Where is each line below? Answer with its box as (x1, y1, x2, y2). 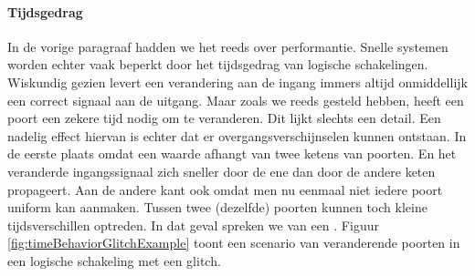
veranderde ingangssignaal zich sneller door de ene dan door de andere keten (7, 161, 436, 180)
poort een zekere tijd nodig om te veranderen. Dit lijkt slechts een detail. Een (7, 108, 441, 128)
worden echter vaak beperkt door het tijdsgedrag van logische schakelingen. (7, 55, 428, 74)
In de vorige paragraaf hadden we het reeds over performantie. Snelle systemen (7, 36, 449, 56)
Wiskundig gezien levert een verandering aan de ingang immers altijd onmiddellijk (7, 72, 468, 91)
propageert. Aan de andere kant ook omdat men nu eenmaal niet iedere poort (7, 179, 443, 199)
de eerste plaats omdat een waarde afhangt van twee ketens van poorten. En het (7, 144, 457, 163)
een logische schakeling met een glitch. (7, 250, 221, 270)
